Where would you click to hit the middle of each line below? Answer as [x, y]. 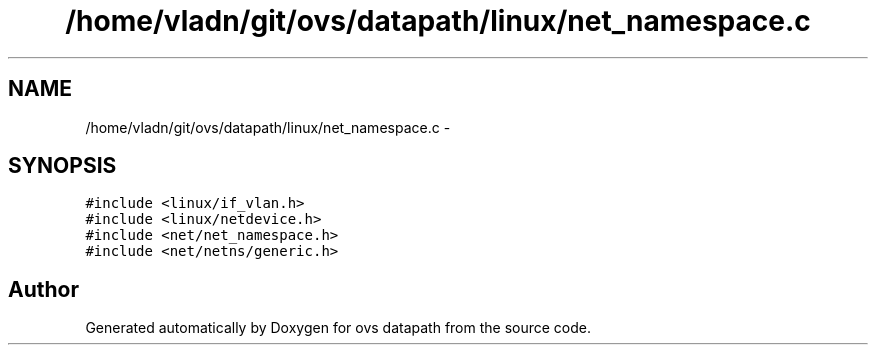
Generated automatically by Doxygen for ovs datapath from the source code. [338, 328]
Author [43, 289]
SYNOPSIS [62, 166]
